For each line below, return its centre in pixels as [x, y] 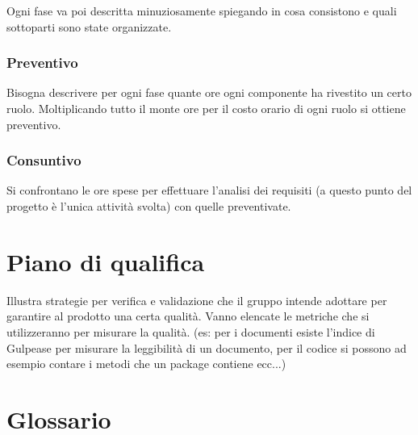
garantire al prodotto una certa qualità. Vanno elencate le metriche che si [188, 316]
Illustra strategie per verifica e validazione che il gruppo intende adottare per [197, 300]
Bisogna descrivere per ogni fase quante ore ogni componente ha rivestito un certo [209, 92]
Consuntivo [44, 160]
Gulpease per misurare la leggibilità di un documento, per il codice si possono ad [207, 347]
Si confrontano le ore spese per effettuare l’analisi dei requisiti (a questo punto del [209, 190]
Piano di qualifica [106, 261]
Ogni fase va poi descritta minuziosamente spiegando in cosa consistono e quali [202, 10]
